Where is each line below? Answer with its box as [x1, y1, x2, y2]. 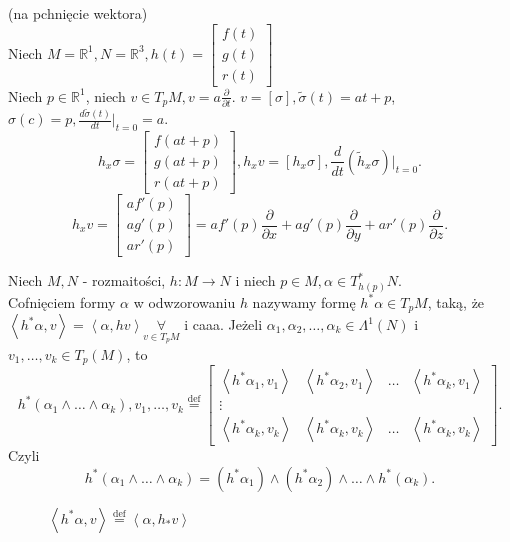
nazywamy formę [252, 291, 356, 312]
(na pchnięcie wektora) [8, 3, 148, 23]
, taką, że [427, 291, 485, 312]
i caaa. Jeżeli [184, 314, 263, 335]
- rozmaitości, [82, 270, 166, 291]
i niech [235, 270, 276, 291]
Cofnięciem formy [8, 291, 116, 312]
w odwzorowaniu [133, 291, 236, 312]
